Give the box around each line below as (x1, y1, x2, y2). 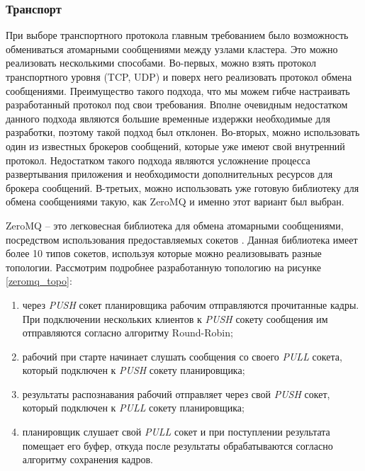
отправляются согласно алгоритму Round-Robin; (22, 325, 233, 340)
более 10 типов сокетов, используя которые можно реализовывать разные (6, 246, 322, 261)
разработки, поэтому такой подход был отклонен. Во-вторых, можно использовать (6, 125, 360, 140)
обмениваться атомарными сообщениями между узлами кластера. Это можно (6, 41, 338, 56)
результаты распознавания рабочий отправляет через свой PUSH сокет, (22, 386, 330, 401)
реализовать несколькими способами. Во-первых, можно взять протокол (6, 55, 316, 70)
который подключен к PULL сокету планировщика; (22, 400, 245, 415)
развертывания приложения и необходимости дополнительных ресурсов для (6, 166, 333, 181)
